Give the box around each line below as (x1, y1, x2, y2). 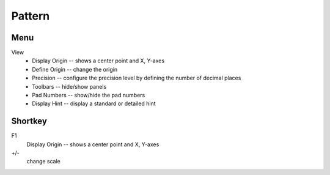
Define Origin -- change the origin (32, 65, 118, 73)
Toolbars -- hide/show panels (32, 83, 107, 90)
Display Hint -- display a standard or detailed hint (32, 100, 156, 107)
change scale (26, 158, 61, 165)
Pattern (11, 9, 50, 23)
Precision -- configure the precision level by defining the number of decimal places (32, 74, 241, 82)
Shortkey (11, 116, 47, 127)
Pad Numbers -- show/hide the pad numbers (32, 92, 145, 99)
